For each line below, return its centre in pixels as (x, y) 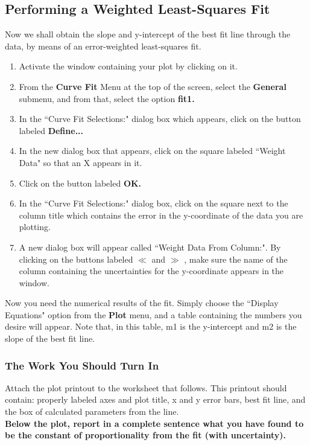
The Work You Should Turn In (82, 365)
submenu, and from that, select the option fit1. (107, 98)
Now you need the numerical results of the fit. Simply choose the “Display (142, 303)
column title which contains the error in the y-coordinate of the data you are (161, 215)
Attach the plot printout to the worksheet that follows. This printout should (146, 387)
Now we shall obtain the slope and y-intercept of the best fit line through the (148, 34)
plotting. (35, 227)
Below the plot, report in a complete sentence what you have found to (154, 423)
